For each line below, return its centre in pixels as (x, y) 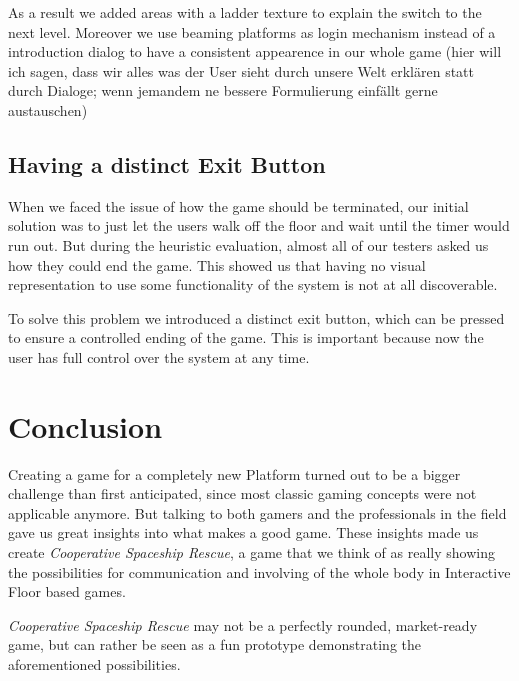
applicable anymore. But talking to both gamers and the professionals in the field (257, 512)
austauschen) (48, 109)
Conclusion (85, 425)
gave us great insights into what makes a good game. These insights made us (243, 532)
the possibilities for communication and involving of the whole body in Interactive (259, 571)
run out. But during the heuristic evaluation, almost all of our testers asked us (248, 244)
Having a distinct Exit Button (167, 163)
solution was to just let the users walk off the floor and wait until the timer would (259, 225)
